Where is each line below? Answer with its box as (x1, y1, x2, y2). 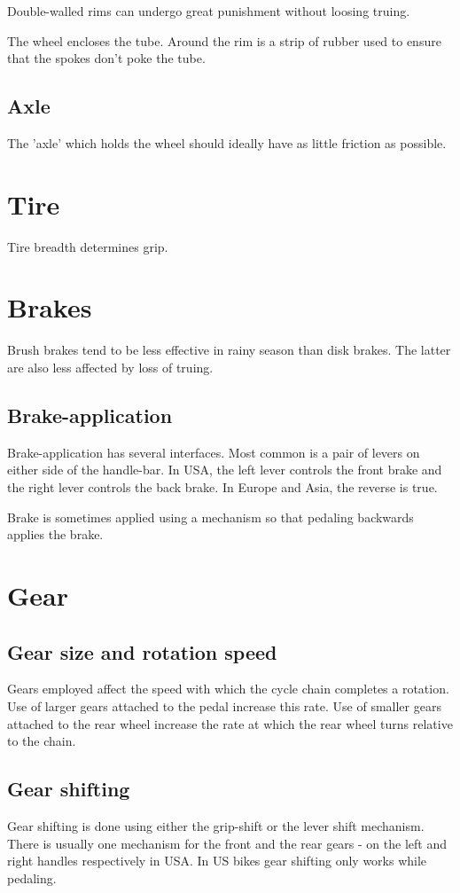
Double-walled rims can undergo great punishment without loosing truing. (7, 2, 410, 20)
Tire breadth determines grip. (7, 237, 168, 255)
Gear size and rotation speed (7, 638, 277, 665)
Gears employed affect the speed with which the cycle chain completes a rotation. (7, 679, 449, 698)
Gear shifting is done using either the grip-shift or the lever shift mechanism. (7, 816, 425, 834)
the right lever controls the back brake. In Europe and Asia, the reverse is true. (7, 478, 438, 496)
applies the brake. (7, 525, 104, 544)
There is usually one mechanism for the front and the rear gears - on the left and (7, 834, 447, 852)
